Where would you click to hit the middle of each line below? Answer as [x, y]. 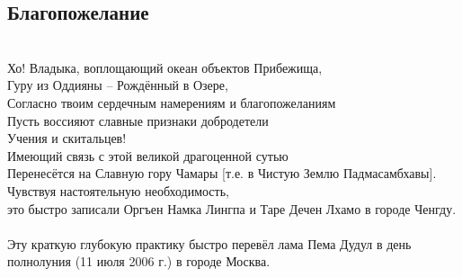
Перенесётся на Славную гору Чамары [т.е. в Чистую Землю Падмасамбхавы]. [222, 173]
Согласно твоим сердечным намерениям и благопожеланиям [172, 102]
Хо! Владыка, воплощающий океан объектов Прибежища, [165, 67]
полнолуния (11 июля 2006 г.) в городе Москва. [139, 261]
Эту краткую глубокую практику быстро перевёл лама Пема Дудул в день [209, 243]
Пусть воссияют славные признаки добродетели [138, 120]
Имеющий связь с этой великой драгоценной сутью [148, 155]
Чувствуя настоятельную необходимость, [118, 190]
